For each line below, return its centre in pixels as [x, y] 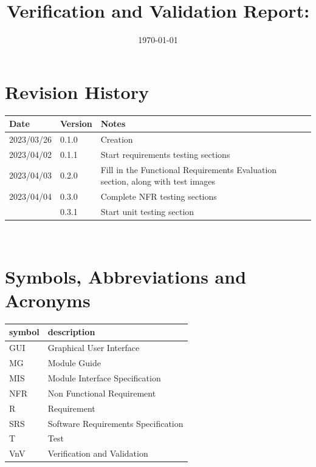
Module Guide [74, 363]
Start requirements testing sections [165, 154]
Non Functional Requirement [102, 393]
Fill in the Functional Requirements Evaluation [189, 169]
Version [76, 124]
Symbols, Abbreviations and [126, 276]
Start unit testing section [147, 211]
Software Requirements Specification [115, 423]
